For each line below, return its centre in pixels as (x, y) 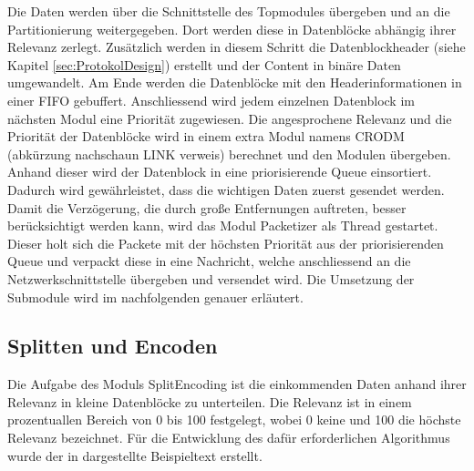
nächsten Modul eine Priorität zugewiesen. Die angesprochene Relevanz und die (230, 118)
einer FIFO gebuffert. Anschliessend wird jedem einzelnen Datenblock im (211, 100)
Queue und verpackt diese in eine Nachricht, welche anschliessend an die (209, 261)
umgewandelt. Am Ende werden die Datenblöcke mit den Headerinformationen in (235, 82)
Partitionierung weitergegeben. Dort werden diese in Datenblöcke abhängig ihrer (232, 29)
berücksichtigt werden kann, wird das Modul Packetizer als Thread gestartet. (223, 225)
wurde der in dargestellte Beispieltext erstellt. (135, 455)
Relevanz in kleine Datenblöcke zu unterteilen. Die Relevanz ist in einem (210, 401)
